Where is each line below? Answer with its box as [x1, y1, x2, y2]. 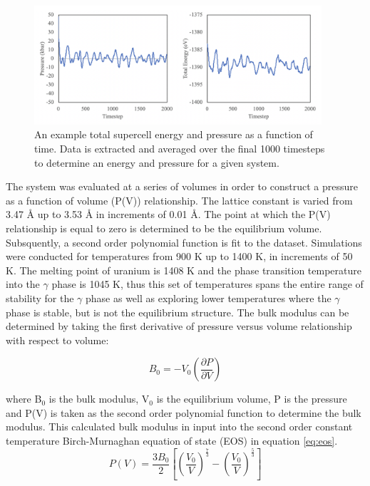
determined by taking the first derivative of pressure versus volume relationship [6, 319, 352, 334]
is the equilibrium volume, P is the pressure [156, 391, 347, 406]
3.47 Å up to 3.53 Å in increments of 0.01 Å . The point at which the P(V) [6, 207, 331, 222]
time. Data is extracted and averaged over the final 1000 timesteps [34, 140, 325, 155]
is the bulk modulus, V [48, 391, 150, 406]
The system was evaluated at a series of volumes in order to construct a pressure [6, 179, 358, 194]
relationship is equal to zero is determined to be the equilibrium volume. [6, 220, 322, 235]
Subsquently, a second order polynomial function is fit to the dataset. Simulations [6, 234, 362, 249]
